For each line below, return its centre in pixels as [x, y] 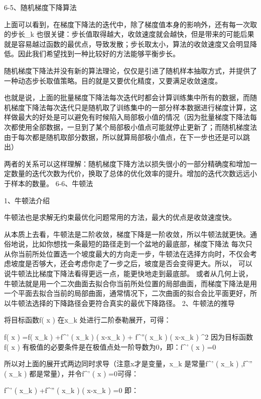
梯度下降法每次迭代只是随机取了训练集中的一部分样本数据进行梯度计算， [130, 107]
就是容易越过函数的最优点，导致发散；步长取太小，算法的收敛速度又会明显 [127, 44]
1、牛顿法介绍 [27, 200]
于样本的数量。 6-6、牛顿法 [49, 183]
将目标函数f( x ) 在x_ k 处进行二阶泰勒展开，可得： [88, 320]
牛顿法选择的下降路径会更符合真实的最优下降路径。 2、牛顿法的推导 [123, 303]
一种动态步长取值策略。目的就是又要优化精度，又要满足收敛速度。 [113, 80]
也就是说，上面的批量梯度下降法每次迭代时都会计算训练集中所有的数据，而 [127, 97]
